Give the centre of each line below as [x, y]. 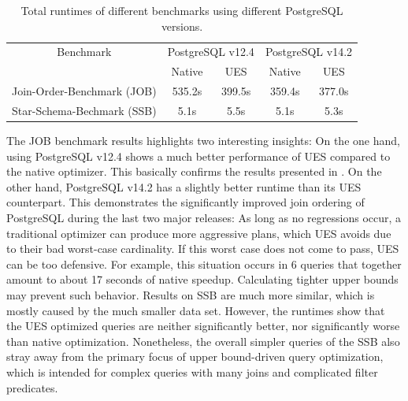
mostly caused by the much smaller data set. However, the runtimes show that [196, 310]
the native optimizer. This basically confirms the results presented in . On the [194, 171]
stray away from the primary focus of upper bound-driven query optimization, [195, 356]
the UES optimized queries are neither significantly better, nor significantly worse [203, 326]
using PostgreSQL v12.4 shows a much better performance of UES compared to [198, 156]
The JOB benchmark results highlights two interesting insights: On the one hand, [203, 141]
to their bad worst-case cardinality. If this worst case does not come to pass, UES [203, 249]
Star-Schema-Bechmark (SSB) [84, 110]
